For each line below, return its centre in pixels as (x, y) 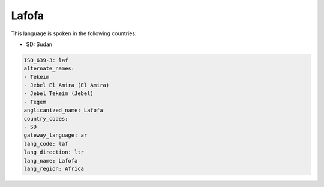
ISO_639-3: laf (46, 60)
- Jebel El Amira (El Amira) (67, 85)
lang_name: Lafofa (51, 160)
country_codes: (46, 119)
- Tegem (35, 102)
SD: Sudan (39, 44)
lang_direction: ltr (54, 152)
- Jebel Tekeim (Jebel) (59, 93)
